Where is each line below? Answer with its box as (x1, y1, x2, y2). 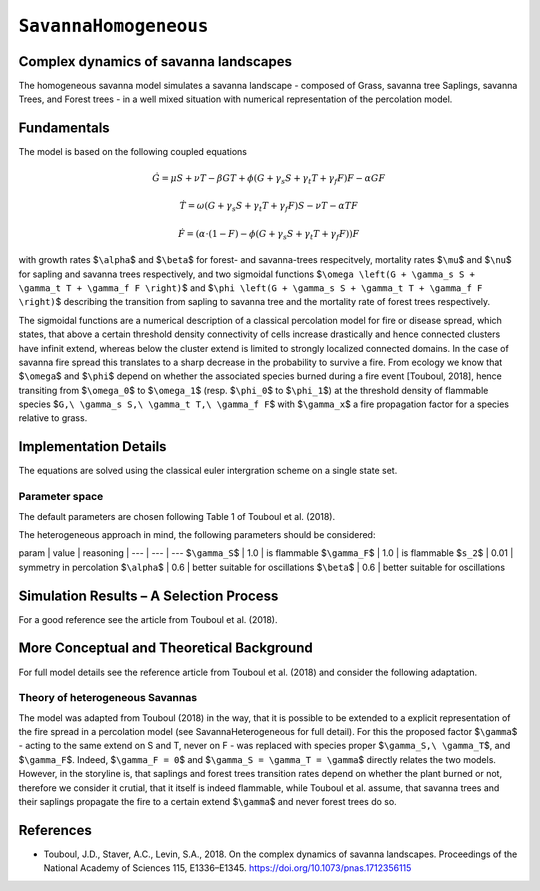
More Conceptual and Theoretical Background (18, 640, 314, 657)
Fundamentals (18, 120, 110, 137)
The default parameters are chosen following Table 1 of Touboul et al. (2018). (18, 510, 336, 522)
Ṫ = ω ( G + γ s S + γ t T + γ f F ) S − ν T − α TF (179, 200, 359, 214)
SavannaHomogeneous (18, 15, 209, 37)
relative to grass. (18, 412, 88, 424)
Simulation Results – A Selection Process (18, 587, 279, 604)
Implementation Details (18, 438, 167, 455)
